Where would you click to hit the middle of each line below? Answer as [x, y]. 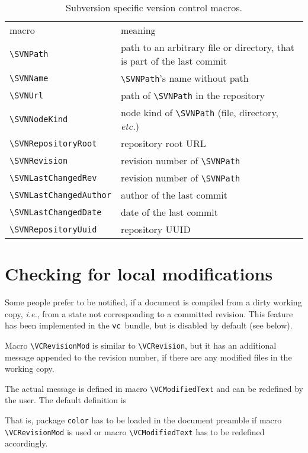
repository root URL [163, 143]
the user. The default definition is [66, 400]
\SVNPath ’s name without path [185, 78]
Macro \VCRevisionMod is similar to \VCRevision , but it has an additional [141, 345]
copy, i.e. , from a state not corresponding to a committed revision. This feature [149, 313]
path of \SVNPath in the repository [192, 95]
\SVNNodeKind [39, 119]
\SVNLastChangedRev [53, 178]
